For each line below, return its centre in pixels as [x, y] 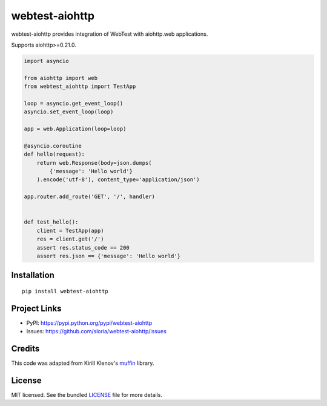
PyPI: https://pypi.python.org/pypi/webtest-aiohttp [89, 323]
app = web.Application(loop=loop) [75, 129]
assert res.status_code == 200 [83, 248]
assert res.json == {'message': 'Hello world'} [109, 256]
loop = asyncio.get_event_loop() [74, 103]
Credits [25, 349]
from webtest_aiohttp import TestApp [80, 87]
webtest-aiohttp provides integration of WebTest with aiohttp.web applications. [110, 34]
